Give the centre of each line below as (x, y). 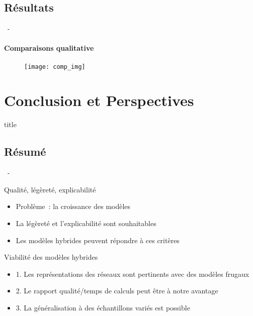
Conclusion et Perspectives (99, 100)
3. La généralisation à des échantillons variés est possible (103, 307)
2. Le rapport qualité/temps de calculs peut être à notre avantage (117, 291)
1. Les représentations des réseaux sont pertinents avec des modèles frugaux (133, 274)
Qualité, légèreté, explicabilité (50, 189)
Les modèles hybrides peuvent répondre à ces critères (98, 240)
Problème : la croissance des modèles (73, 206)
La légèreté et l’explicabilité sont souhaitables (86, 223)
